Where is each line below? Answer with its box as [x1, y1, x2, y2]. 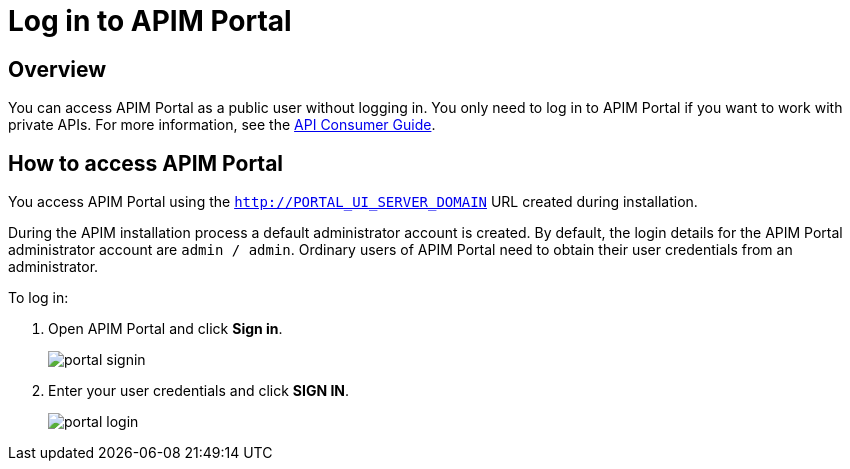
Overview [8, 56, 107, 82]
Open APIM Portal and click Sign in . [48, 320, 283, 338]
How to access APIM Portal [8, 150, 284, 176]
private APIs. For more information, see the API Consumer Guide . [8, 116, 436, 134]
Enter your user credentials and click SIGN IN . [48, 382, 350, 400]
